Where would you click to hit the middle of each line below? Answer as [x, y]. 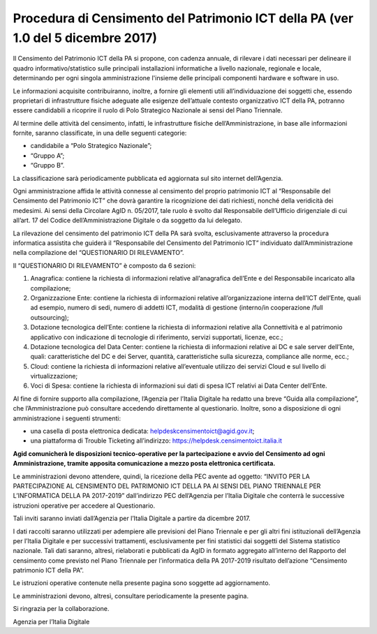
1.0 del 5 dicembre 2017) [85, 38]
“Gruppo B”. [47, 165]
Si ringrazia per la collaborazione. [61, 609]
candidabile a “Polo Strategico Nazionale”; [91, 146]
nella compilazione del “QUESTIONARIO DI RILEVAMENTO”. [98, 253]
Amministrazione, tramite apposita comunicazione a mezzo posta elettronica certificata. [144, 464]
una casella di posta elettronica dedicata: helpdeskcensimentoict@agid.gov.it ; [142, 431]
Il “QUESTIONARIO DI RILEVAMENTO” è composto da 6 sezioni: [104, 265]
